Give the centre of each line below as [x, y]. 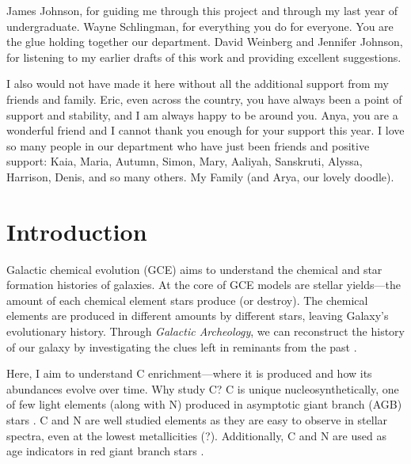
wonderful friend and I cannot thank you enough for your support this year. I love [205, 130]
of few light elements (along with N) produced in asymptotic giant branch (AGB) [204, 404]
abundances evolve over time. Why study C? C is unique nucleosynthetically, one [203, 388]
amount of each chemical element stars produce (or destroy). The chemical [187, 300]
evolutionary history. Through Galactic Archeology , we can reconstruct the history [205, 331]
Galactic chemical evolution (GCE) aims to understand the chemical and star [194, 269]
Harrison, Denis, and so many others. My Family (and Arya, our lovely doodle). [200, 176]
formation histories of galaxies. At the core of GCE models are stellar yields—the [204, 285]
